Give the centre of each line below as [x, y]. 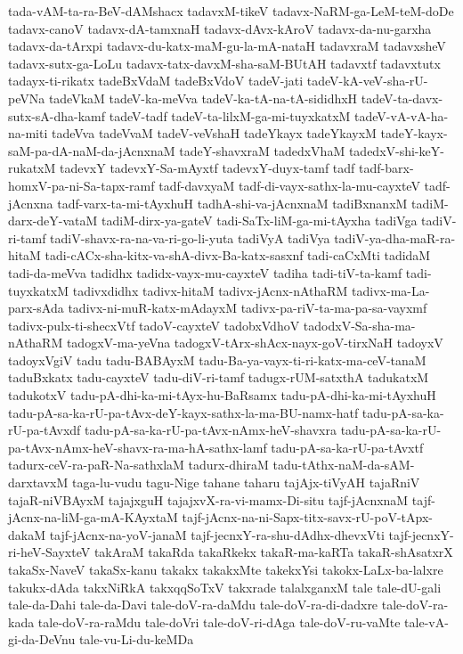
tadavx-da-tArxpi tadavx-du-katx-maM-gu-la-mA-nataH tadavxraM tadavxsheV [227, 46]
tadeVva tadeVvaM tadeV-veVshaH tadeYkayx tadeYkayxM [214, 133]
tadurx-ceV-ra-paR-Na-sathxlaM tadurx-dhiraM [138, 465]
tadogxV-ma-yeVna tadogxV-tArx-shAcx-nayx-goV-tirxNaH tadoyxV [255, 343]
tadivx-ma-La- [391, 290]
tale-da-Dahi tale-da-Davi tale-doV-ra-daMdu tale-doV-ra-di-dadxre [193, 605]
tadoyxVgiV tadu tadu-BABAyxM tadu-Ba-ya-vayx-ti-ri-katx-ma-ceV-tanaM [217, 360]
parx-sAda [36, 308]
